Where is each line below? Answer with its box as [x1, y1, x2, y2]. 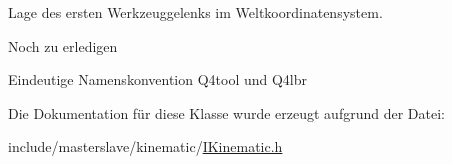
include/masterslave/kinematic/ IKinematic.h [8, 136, 283, 157]
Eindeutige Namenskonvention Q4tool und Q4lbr [8, 69, 308, 90]
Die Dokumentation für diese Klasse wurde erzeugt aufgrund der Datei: [8, 102, 445, 123]
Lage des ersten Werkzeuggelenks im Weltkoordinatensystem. [8, 2, 383, 22]
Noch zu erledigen [8, 35, 118, 56]
